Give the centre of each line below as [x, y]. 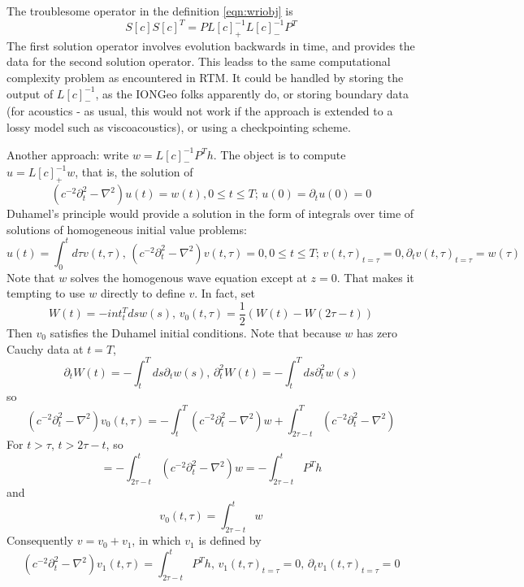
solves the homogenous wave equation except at [188, 277]
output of [30, 93]
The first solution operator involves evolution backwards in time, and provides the [211, 45]
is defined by [230, 540]
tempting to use [46, 293]
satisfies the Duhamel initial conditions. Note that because [195, 332]
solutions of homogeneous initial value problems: [127, 229]
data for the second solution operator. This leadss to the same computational [199, 61]
